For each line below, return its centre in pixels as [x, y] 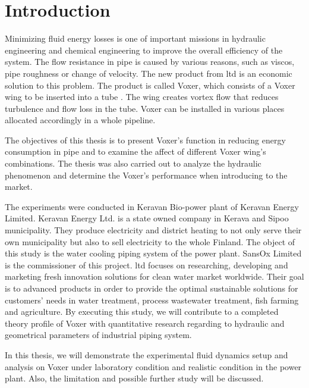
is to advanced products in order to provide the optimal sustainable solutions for [152, 288]
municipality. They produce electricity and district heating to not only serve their [153, 230]
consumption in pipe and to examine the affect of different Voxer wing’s [135, 151]
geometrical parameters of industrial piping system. [98, 335]
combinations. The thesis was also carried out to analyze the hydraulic [133, 163]
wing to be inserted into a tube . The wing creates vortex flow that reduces [142, 97]
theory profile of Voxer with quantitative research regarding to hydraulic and [145, 323]
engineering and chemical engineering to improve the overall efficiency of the [144, 50]
